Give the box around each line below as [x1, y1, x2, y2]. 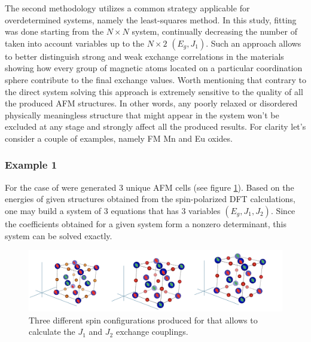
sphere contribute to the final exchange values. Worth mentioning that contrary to [5, 73, 306, 85]
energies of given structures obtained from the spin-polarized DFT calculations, [5, 193, 295, 205]
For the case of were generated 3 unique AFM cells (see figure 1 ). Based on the [5, 181, 294, 193]
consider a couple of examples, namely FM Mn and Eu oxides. [5, 132, 233, 144]
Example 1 [5, 157, 57, 172]
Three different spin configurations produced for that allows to [29, 313, 258, 326]
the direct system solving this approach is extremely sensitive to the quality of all [5, 85, 303, 97]
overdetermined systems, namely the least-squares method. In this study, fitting [5, 13, 297, 26]
